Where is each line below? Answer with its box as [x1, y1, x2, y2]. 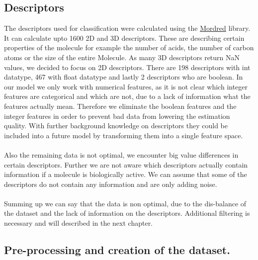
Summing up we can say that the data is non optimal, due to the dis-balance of [4, 198, 247, 208]
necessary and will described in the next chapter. [4, 218, 153, 228]
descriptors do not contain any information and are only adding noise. [4, 178, 217, 189]
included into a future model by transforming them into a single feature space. [4, 130, 243, 140]
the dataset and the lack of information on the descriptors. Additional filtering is [4, 208, 250, 218]
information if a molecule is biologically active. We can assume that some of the [4, 169, 247, 179]
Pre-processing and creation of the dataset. [4, 242, 230, 258]
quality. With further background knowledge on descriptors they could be [4, 120, 228, 131]
